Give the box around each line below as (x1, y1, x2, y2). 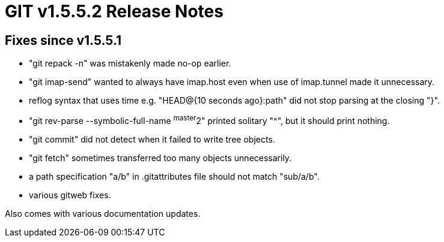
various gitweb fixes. (29, 189, 111, 200)
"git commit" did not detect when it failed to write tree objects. (29, 134, 275, 144)
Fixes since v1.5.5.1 (5, 32, 122, 48)
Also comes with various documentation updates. (5, 208, 201, 219)
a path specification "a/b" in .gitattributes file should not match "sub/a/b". (29, 171, 320, 181)
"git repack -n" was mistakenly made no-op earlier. (29, 58, 231, 69)
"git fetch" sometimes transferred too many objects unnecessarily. (29, 152, 292, 163)
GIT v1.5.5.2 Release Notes (5, 1, 224, 22)
